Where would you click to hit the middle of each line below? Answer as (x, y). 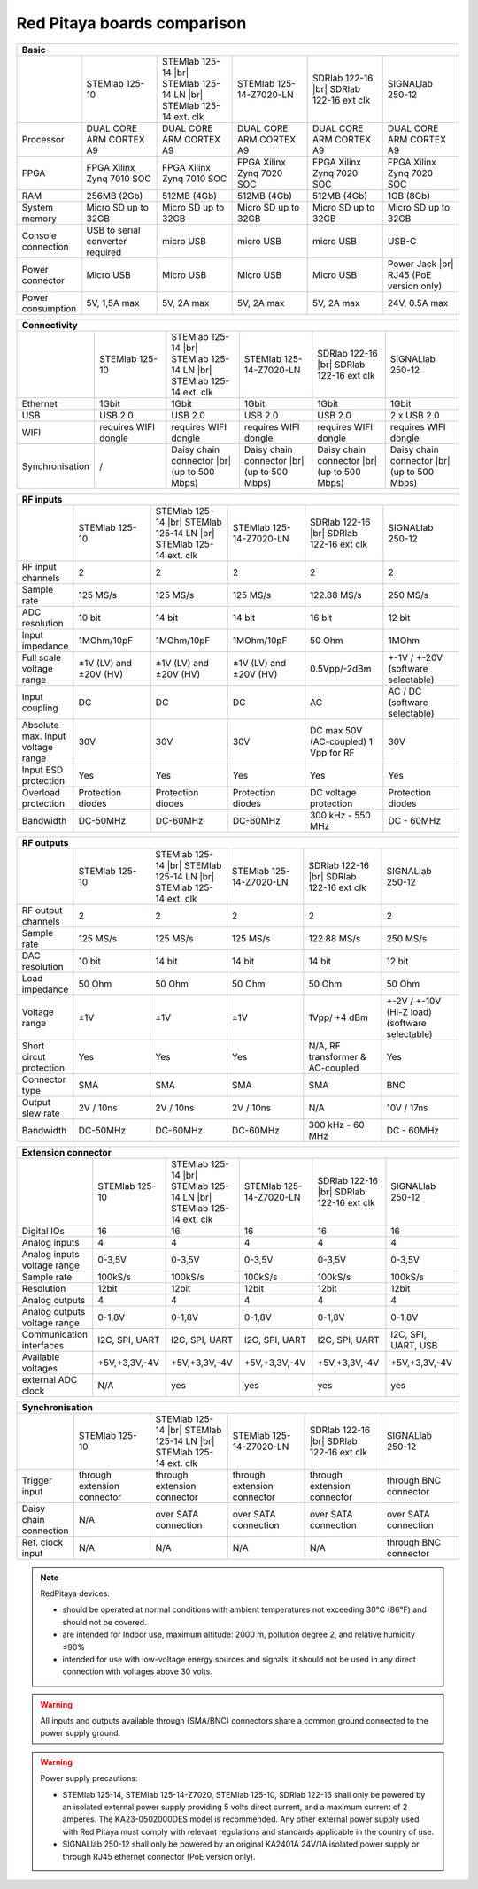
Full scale (42, 657)
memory (39, 219)
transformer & (337, 1056)
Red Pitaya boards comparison (131, 23)
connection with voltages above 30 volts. (137, 1671)
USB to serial (113, 230)
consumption (49, 308)
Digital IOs (43, 1231)
